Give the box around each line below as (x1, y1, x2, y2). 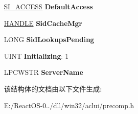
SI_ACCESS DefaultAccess (4, 1, 93, 11)
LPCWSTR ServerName (4, 67, 83, 77)
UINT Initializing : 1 (4, 50, 69, 61)
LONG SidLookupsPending (4, 34, 94, 45)
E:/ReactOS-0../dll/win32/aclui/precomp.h (4, 100, 134, 110)
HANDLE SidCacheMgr (4, 18, 82, 28)
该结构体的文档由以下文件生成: (4, 83, 102, 93)
